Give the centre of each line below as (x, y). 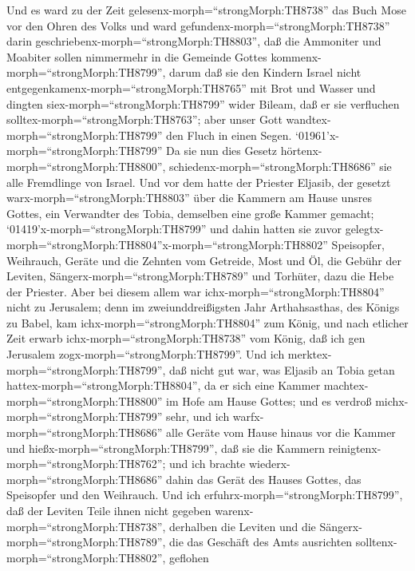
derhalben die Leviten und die (243, 526)
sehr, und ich (198, 416)
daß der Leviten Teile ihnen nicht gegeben (109, 510)
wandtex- (308, 119)
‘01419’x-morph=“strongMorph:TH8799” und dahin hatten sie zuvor (174, 229)
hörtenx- (301, 151)
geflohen (189, 557)
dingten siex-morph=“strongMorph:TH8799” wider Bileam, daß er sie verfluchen (203, 103)
